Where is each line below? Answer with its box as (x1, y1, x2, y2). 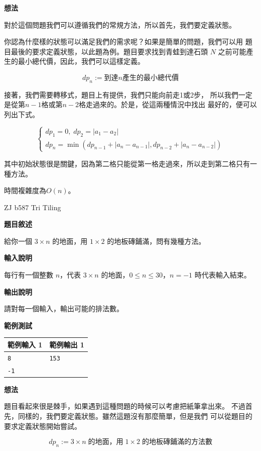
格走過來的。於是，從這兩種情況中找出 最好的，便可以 (79, 99, 257, 110)
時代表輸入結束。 (194, 269, 251, 280)
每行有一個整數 (4, 269, 53, 280)
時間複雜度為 (4, 185, 46, 196)
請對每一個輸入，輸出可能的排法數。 (4, 303, 123, 314)
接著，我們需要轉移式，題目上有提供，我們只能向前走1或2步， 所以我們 (4, 89, 238, 100)
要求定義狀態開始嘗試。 (4, 420, 81, 431)
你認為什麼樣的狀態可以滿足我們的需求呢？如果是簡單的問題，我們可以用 (4, 36, 243, 47)
